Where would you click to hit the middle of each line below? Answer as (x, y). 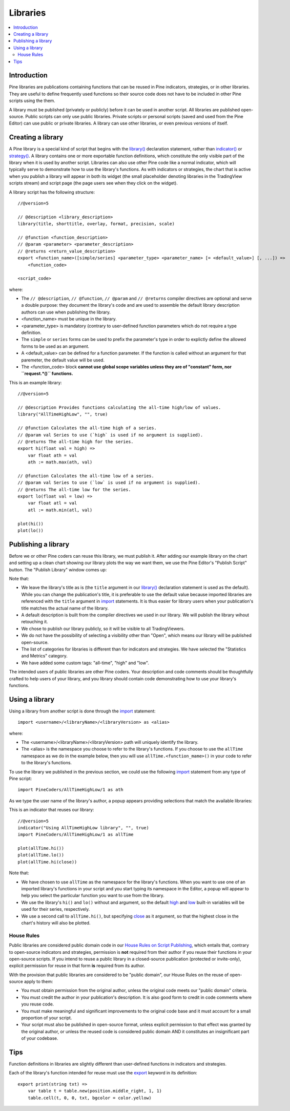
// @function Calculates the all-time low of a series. (86, 476)
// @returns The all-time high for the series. (76, 441)
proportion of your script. (47, 1018)
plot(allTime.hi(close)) (47, 862)
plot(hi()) (31, 524)
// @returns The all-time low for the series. (74, 489)
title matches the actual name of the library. (65, 608)
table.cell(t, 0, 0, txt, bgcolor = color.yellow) (90, 1098)
